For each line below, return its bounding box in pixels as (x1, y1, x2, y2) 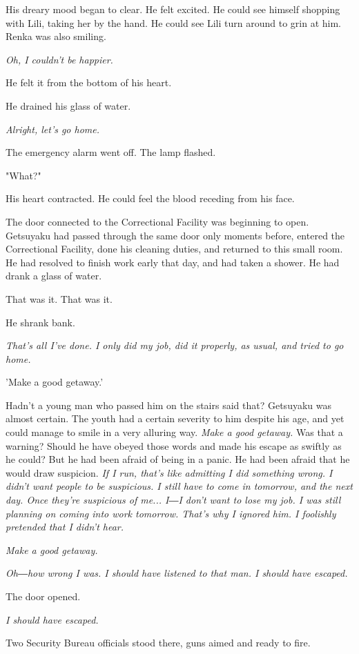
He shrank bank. (6, 315, 75, 329)
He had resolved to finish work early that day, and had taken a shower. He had (6, 255, 340, 269)
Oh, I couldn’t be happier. (6, 52, 113, 66)
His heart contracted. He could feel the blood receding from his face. (6, 191, 295, 206)
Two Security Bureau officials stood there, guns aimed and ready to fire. (6, 635, 311, 650)
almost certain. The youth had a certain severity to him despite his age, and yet (6, 411, 345, 426)
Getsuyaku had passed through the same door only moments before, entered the (6, 228, 345, 242)
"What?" (6, 168, 41, 182)
